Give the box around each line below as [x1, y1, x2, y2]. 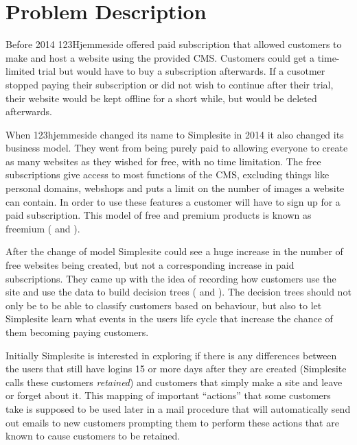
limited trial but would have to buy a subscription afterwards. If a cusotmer [5, 64, 325, 78]
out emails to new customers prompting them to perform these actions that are [5, 415, 339, 429]
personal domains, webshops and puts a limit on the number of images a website [5, 181, 345, 195]
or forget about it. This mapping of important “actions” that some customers [5, 388, 331, 402]
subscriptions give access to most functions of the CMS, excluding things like [5, 167, 330, 182]
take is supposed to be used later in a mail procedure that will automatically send [5, 401, 351, 416]
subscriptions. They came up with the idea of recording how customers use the [5, 271, 336, 285]
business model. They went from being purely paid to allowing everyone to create [5, 141, 348, 155]
